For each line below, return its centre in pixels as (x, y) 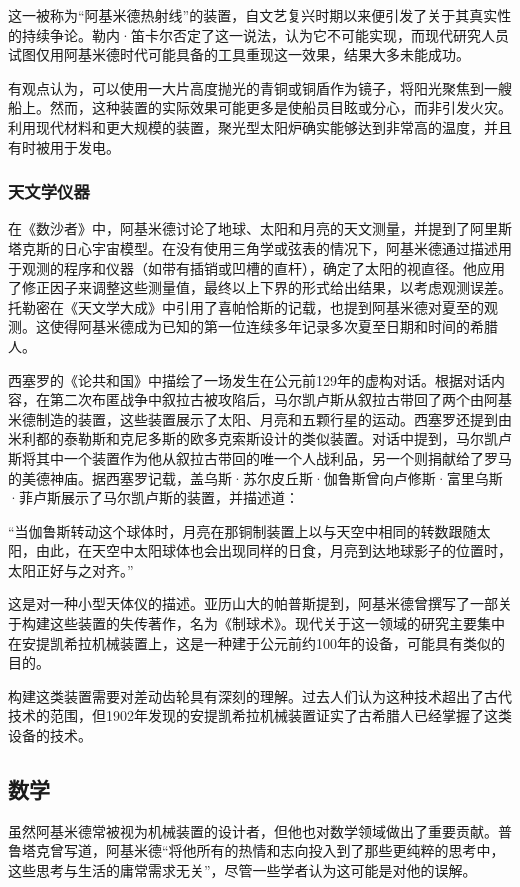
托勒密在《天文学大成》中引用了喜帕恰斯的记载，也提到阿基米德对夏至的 (246, 306)
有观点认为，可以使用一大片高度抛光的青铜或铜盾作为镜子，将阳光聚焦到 (246, 87)
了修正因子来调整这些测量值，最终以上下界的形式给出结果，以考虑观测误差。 (260, 287)
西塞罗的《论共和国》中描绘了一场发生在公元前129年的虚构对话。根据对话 (249, 379)
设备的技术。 (50, 735)
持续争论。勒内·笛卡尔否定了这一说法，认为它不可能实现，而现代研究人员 (265, 34)
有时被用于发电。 (64, 146)
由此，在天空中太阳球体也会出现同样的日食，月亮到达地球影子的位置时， (273, 550)
